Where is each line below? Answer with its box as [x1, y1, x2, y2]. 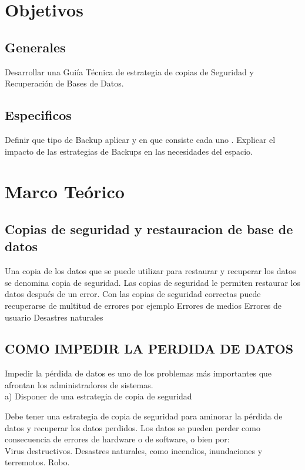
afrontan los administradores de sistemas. [5, 378, 153, 391]
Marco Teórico [5, 179, 125, 204]
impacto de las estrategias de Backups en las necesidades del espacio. [5, 145, 253, 157]
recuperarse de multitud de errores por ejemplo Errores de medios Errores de [5, 299, 282, 311]
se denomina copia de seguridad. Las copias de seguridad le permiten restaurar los [5, 276, 301, 288]
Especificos [5, 106, 72, 124]
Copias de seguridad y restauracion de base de [5, 219, 293, 238]
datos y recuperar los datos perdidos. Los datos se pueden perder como [5, 421, 260, 434]
